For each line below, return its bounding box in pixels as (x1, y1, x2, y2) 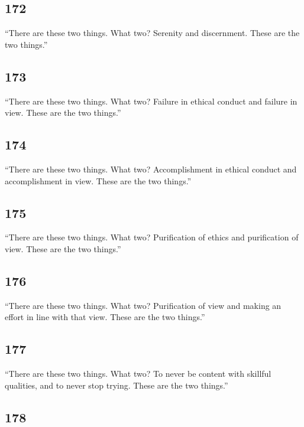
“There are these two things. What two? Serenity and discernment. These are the (5, 27, 300, 39)
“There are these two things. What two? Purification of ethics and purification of (5, 231, 299, 243)
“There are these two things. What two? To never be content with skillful (5, 367, 271, 380)
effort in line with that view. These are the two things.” (5, 311, 205, 323)
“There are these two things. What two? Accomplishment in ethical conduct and (5, 162, 297, 175)
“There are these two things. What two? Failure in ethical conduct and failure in (5, 94, 297, 107)
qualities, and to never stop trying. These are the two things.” (5, 379, 228, 391)
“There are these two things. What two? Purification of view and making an (5, 299, 282, 311)
